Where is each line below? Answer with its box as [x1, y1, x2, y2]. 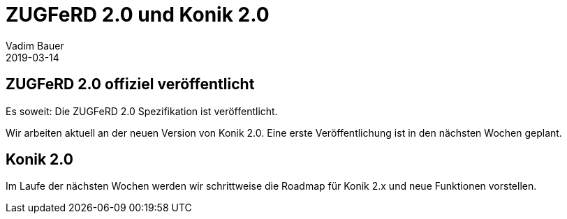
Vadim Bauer [6, 39, 64, 52]
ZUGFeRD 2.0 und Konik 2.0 [6, 3, 270, 27]
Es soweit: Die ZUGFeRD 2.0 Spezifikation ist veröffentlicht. [6, 105, 278, 117]
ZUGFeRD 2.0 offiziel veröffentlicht [6, 75, 255, 93]
